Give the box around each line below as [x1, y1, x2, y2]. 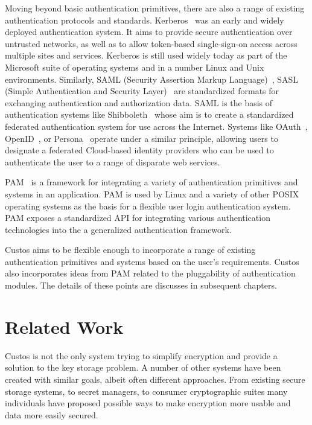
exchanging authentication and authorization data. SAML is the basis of [5, 96, 273, 109]
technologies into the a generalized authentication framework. [5, 223, 232, 235]
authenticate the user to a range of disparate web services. [5, 155, 220, 168]
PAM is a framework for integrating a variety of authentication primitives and [5, 176, 298, 188]
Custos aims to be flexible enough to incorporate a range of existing [5, 243, 256, 256]
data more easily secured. [5, 408, 98, 421]
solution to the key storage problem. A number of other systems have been [5, 361, 281, 374]
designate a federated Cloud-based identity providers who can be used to [5, 144, 274, 156]
